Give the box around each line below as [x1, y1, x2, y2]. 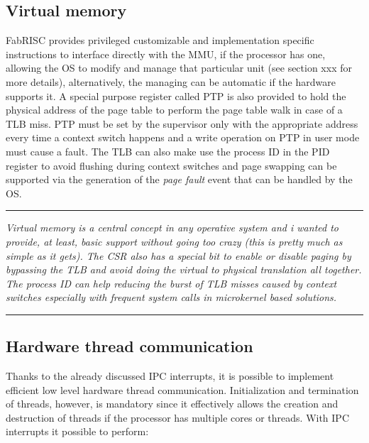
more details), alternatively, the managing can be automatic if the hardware [6, 74, 336, 89]
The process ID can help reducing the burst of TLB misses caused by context [6, 275, 337, 290]
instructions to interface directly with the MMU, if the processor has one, [6, 46, 326, 61]
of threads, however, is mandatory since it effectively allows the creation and [6, 396, 338, 411]
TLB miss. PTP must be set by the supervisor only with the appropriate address [6, 116, 358, 131]
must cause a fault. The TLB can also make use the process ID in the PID [6, 143, 330, 158]
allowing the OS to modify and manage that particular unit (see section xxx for [6, 60, 352, 75]
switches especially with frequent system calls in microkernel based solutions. [6, 290, 337, 305]
